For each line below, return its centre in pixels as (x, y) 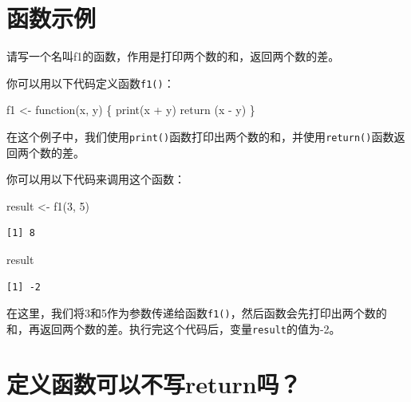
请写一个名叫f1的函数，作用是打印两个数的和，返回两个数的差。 (173, 56)
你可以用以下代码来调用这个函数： (96, 179)
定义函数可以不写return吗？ (154, 383)
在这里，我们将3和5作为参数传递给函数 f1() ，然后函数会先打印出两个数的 (197, 313)
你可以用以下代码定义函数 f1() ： (91, 83)
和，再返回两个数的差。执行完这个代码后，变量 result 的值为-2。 (174, 328)
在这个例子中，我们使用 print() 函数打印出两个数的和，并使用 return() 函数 (200, 136)
